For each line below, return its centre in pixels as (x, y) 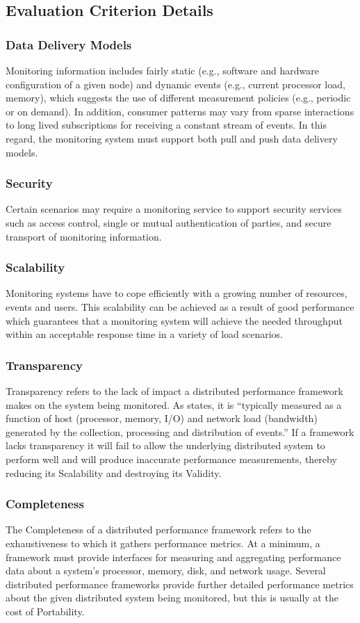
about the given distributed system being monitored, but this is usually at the (172, 598)
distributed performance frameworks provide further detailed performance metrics (180, 584)
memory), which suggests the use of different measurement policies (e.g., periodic (178, 98)
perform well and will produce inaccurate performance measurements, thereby (171, 459)
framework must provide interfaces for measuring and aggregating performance (173, 557)
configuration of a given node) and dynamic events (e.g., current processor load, (175, 84)
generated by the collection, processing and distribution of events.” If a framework (180, 431)
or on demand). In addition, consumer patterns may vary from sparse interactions (180, 111)
